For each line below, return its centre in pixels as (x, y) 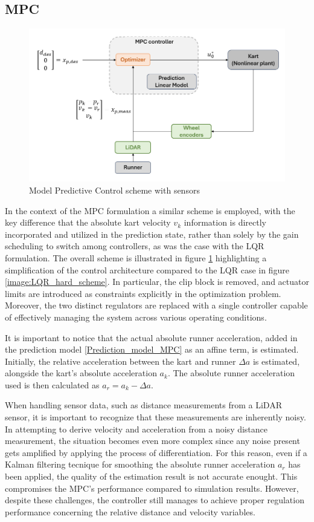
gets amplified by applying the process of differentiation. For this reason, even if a (156, 452)
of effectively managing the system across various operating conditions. (136, 317)
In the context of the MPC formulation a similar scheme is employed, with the (150, 210)
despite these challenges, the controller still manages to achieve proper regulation (155, 500)
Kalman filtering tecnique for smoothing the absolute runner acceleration (140, 464)
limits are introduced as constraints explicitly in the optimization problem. (143, 293)
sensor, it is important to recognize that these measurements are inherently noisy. (155, 417)
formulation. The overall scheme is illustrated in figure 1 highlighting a (136, 257)
